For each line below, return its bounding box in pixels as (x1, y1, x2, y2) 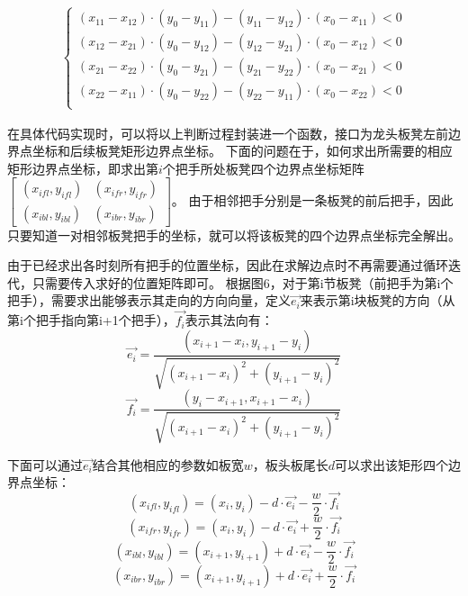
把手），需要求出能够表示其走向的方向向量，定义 (7, 291, 291, 310)
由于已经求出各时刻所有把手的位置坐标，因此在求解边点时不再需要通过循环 (7, 256, 448, 275)
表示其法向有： (184, 311, 274, 330)
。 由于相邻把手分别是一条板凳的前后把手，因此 (171, 191, 454, 209)
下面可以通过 (7, 455, 83, 474)
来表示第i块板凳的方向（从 (300, 291, 455, 310)
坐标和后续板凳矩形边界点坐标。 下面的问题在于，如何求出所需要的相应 (31, 141, 453, 160)
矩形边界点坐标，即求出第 (7, 158, 158, 177)
